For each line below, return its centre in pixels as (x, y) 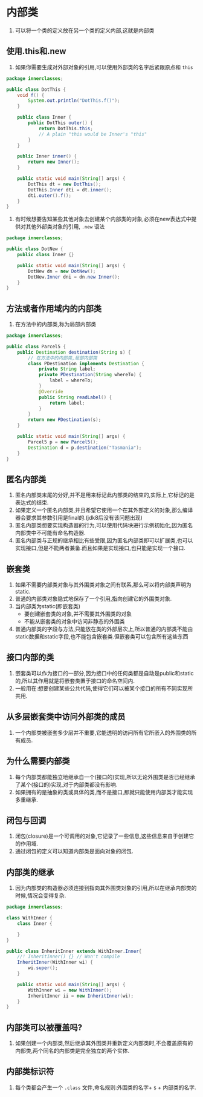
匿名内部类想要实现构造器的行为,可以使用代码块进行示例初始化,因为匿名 (104, 525)
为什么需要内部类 (38, 761)
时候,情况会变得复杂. (40, 896)
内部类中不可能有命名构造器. (50, 533)
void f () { (31, 95)
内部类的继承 (30, 872)
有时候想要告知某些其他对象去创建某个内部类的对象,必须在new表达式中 (103, 219)
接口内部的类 (30, 658)
